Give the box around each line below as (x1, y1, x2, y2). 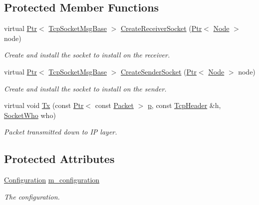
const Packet (95, 100, 134, 110)
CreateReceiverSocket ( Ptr (120, 23, 202, 33)
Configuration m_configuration (4, 174, 100, 185)
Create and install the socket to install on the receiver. (4, 49, 170, 60)
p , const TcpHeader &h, (148, 100, 221, 110)
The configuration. (4, 191, 60, 201)
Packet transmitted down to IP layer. (4, 126, 117, 137)
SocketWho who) (4, 109, 56, 120)
